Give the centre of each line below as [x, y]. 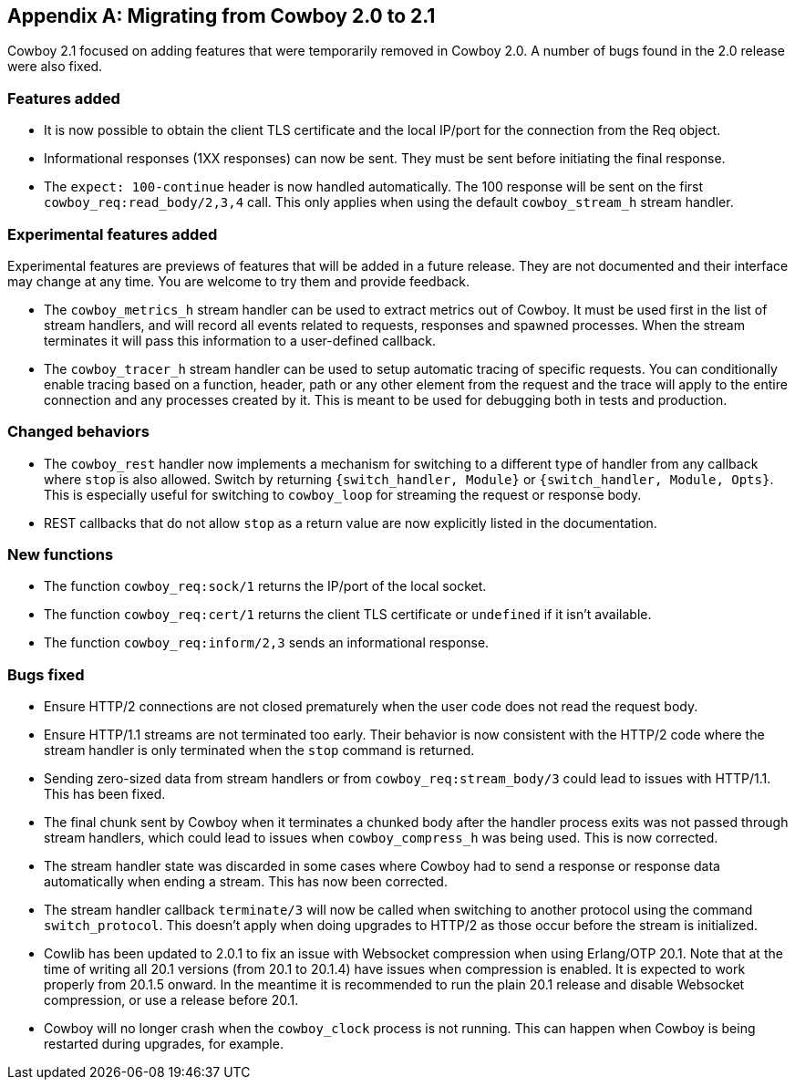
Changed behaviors [78, 432]
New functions [61, 555]
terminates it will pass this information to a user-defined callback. [240, 340]
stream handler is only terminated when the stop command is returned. [259, 751]
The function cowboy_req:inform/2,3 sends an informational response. [267, 643]
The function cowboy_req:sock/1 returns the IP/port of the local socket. [265, 586]
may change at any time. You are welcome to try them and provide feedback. [238, 281]
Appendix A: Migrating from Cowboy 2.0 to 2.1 [222, 16]
